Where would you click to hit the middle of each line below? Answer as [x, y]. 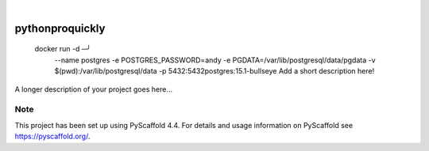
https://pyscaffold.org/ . [52, 136]
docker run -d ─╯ [63, 49]
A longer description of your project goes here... [93, 89]
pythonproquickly [60, 28]
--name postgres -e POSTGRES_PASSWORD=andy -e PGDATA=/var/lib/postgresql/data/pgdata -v [215, 60]
